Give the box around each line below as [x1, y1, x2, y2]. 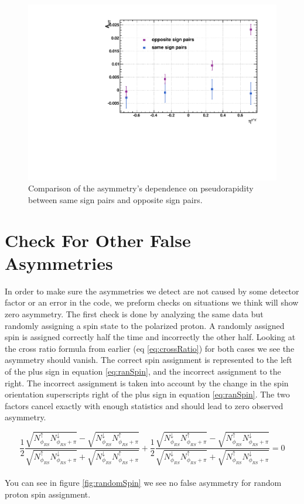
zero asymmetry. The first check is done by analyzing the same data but [5, 307, 264, 320]
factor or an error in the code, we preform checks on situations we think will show [5, 296, 299, 308]
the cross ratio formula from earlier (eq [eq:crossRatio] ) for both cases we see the [5, 342, 295, 354]
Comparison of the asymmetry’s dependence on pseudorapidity [28, 182, 254, 194]
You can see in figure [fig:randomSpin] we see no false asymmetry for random [5, 476, 282, 489]
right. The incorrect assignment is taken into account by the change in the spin [5, 376, 289, 389]
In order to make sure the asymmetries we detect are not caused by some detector [5, 284, 299, 297]
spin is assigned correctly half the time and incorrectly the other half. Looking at [5, 331, 296, 343]
